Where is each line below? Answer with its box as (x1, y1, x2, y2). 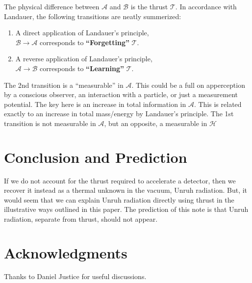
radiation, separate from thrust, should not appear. (4, 214, 158, 224)
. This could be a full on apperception (131, 79, 245, 90)
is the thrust (130, 1, 168, 11)
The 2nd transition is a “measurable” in (4, 79, 124, 90)
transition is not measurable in (4, 118, 96, 128)
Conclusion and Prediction (4, 147, 187, 167)
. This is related (194, 99, 242, 109)
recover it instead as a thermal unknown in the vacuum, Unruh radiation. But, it (4, 185, 248, 195)
